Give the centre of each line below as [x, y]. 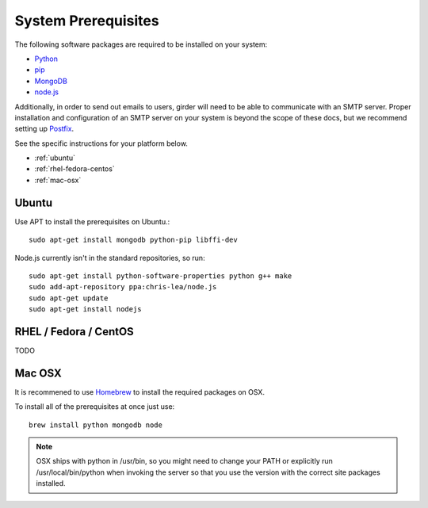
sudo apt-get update [69, 298]
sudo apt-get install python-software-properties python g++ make [160, 276]
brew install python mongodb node [96, 425]
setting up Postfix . [44, 129]
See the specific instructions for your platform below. [101, 143]
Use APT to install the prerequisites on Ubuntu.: [92, 221]
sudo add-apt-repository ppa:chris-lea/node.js [123, 287]
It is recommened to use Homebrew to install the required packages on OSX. [140, 392]
